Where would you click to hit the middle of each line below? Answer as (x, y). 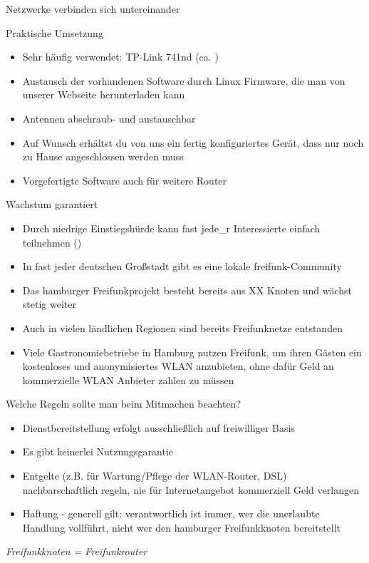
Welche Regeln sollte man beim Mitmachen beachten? (124, 404)
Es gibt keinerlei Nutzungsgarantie (98, 451)
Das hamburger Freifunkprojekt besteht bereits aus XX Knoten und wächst (187, 290)
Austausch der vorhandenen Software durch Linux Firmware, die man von (184, 80)
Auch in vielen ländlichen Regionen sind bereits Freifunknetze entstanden (182, 327)
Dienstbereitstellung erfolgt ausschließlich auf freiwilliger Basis (158, 427)
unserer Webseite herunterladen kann (104, 94)
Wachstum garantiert (52, 204)
